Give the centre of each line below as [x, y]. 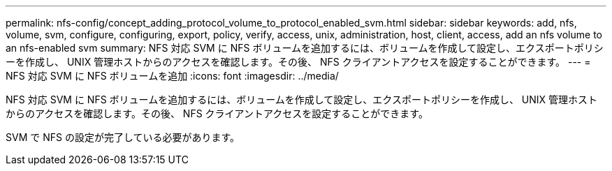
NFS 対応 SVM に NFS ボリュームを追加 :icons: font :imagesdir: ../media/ [172, 76]
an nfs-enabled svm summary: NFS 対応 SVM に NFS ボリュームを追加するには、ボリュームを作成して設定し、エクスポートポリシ [305, 48]
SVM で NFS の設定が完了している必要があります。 [123, 137]
